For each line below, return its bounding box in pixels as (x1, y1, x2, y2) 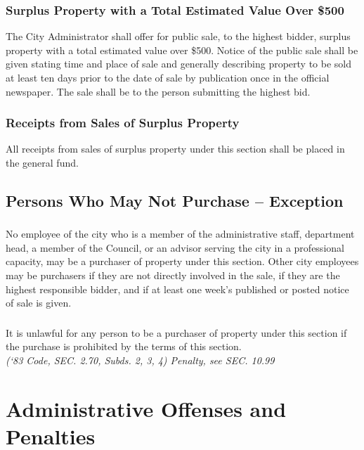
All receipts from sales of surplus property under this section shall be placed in (6, 141, 345, 156)
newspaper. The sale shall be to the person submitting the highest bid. (6, 84, 311, 98)
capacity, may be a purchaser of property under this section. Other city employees (6, 254, 359, 269)
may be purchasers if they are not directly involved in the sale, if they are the (6, 268, 340, 283)
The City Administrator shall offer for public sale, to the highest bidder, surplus (6, 29, 351, 44)
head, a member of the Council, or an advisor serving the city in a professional (6, 240, 344, 255)
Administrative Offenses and (6, 394, 287, 423)
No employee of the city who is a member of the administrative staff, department (6, 226, 355, 241)
